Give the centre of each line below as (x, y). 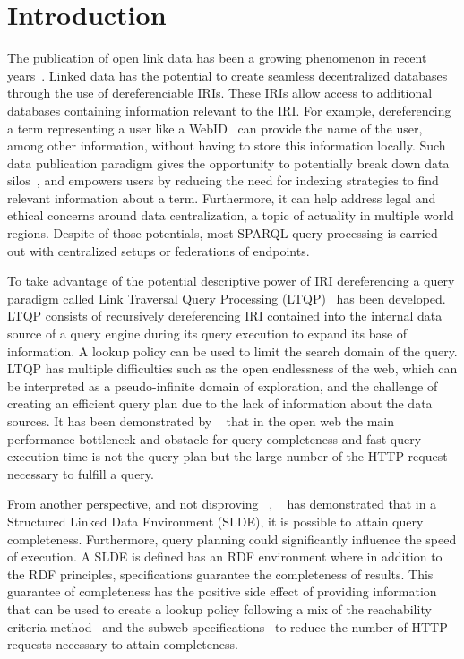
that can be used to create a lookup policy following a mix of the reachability (219, 608)
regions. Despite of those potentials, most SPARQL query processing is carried (223, 233)
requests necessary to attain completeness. (123, 644)
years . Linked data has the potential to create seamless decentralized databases (228, 75)
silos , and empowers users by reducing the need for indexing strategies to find (223, 180)
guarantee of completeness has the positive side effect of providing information (222, 591)
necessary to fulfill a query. (81, 473)
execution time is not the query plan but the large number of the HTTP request (228, 456)
